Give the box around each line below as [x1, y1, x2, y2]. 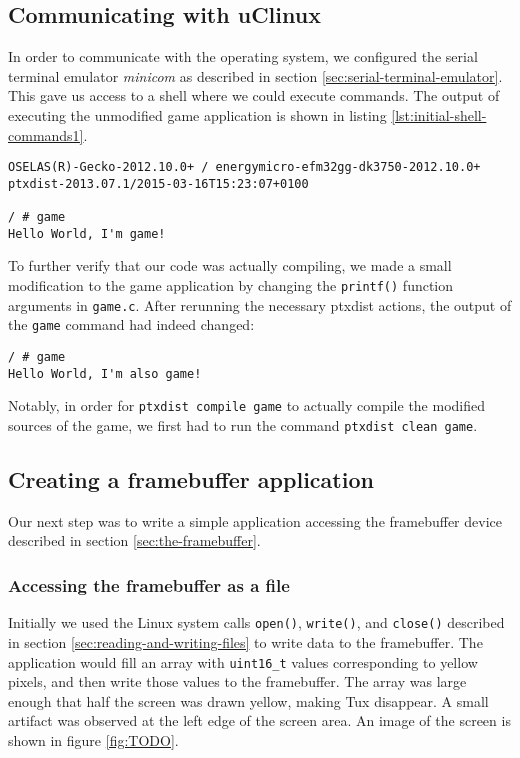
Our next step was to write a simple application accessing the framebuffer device [8, 510, 502, 531]
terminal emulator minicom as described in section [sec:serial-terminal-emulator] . [8, 65, 503, 86]
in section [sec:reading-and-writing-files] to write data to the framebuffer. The [8, 631, 483, 652]
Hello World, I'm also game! [8, 366, 202, 381]
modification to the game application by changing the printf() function [8, 275, 454, 296]
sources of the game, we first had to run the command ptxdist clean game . [8, 414, 478, 435]
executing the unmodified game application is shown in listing [8, 104, 387, 125]
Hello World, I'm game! [8, 226, 166, 241]
